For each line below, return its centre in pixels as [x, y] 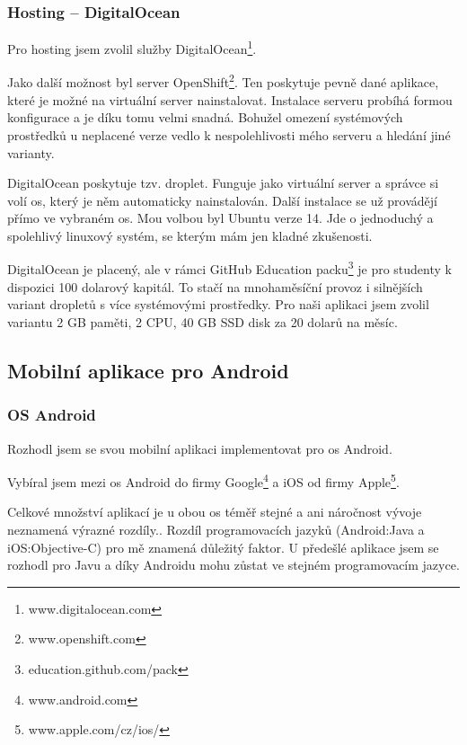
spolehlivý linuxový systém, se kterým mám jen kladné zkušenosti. [190, 235]
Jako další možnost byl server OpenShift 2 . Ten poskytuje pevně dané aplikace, [223, 81]
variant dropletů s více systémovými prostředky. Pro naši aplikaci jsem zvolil [218, 304]
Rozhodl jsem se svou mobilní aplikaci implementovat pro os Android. [200, 448]
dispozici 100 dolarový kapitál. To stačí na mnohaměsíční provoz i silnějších [215, 286]
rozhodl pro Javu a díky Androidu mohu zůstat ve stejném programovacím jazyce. [233, 565]
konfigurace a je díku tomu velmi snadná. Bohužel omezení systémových [205, 117]
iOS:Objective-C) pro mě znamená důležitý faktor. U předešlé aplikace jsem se [223, 547]
